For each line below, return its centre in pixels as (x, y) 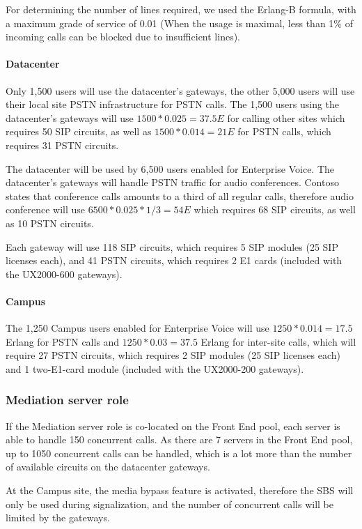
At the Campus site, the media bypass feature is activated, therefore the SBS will (180, 490)
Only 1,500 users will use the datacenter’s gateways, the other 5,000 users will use (180, 90)
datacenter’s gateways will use (70, 117)
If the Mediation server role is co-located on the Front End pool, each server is (173, 426)
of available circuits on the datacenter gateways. (108, 467)
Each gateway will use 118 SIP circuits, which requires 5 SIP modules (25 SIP (172, 246)
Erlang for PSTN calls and (63, 341)
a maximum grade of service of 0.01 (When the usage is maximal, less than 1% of (179, 23)
